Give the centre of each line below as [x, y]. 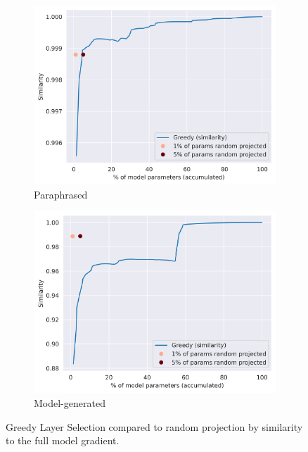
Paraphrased [61, 194]
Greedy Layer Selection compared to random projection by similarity [154, 426]
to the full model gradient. [63, 440]
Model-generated [70, 403]
